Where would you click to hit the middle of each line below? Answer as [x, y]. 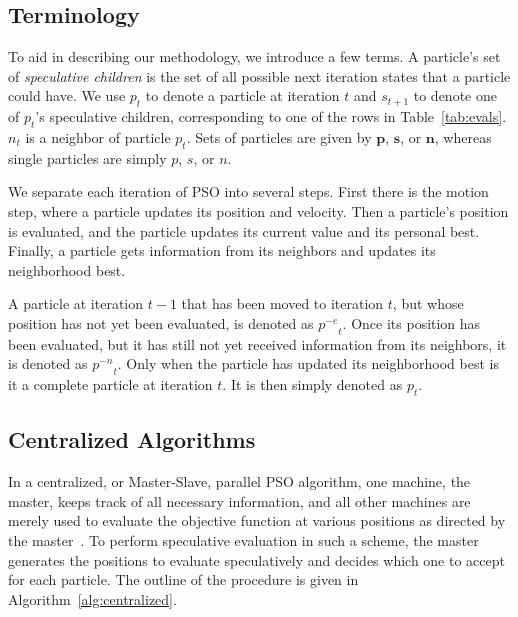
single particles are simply [87, 157]
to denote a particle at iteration [242, 95]
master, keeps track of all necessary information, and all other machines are [239, 500]
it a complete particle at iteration [110, 384]
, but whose [428, 303]
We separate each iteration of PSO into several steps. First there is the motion [248, 191]
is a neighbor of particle [98, 136]
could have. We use [67, 95]
